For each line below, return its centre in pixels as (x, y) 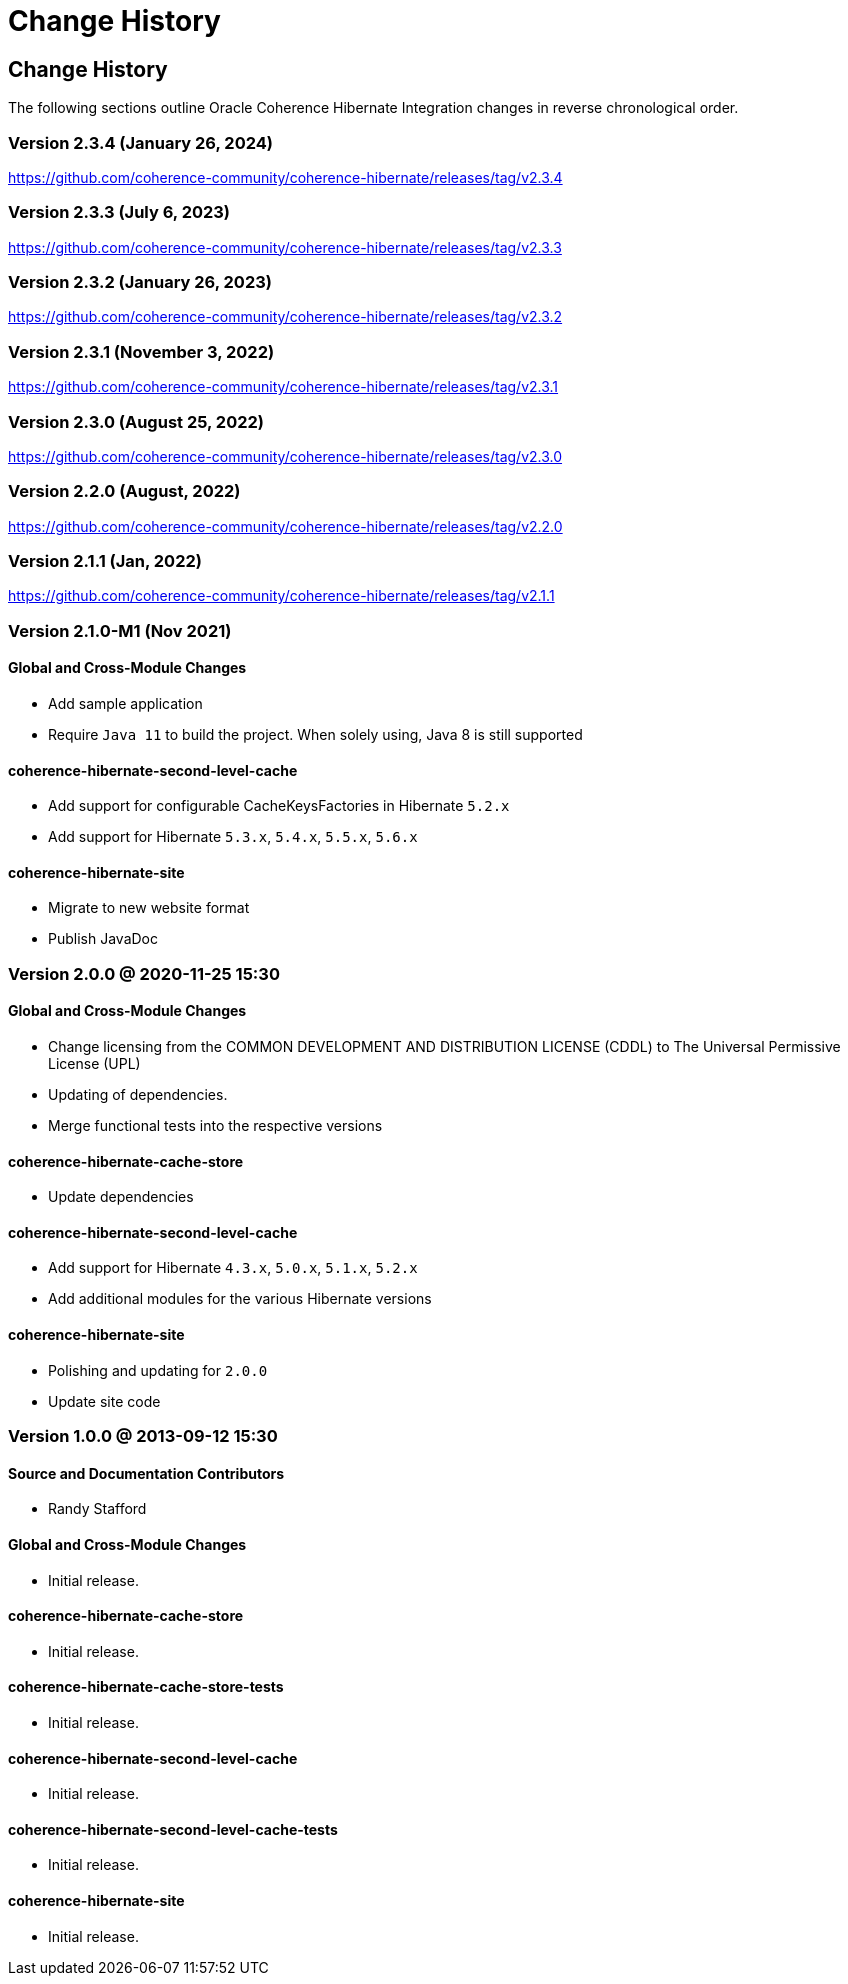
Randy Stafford (97, 1509)
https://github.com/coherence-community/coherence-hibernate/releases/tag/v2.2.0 (285, 526)
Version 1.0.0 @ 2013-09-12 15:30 (143, 1436)
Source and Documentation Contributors (146, 1473)
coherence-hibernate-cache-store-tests (146, 1687)
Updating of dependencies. (138, 1095)
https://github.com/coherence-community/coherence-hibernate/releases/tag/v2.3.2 (285, 317)
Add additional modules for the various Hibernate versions (240, 1299)
